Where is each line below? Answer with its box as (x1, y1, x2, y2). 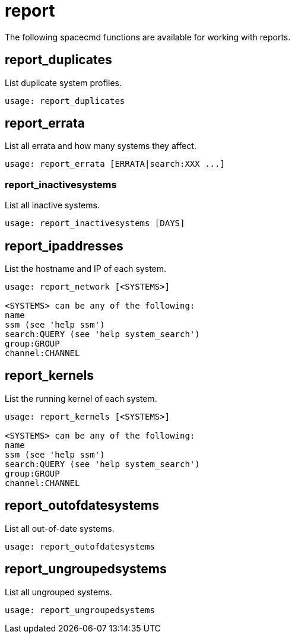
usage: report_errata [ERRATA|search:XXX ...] (5, 159, 225, 169)
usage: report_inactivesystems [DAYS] (5, 218, 185, 228)
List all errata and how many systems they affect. (5, 141, 196, 151)
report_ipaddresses (5, 238, 123, 253)
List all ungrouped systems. (5, 586, 112, 597)
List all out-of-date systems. (5, 523, 115, 534)
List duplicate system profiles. (5, 77, 122, 88)
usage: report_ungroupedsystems (5, 605, 155, 615)
